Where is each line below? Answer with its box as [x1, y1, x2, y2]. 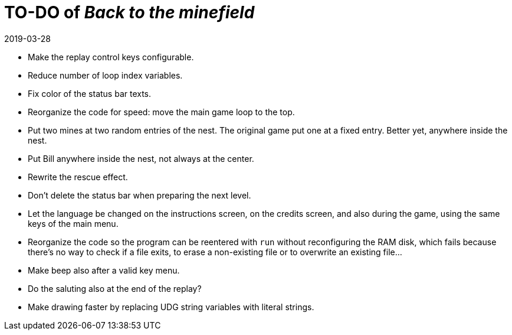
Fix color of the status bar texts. [28, 88, 152, 99]
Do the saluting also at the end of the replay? [28, 283, 202, 294]
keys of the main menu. [28, 218, 119, 229]
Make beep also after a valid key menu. [28, 265, 180, 275]
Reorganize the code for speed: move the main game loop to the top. [28, 106, 295, 117]
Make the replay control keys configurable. [28, 51, 194, 62]
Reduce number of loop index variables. [28, 70, 183, 80]
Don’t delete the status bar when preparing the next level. [28, 190, 251, 200]
